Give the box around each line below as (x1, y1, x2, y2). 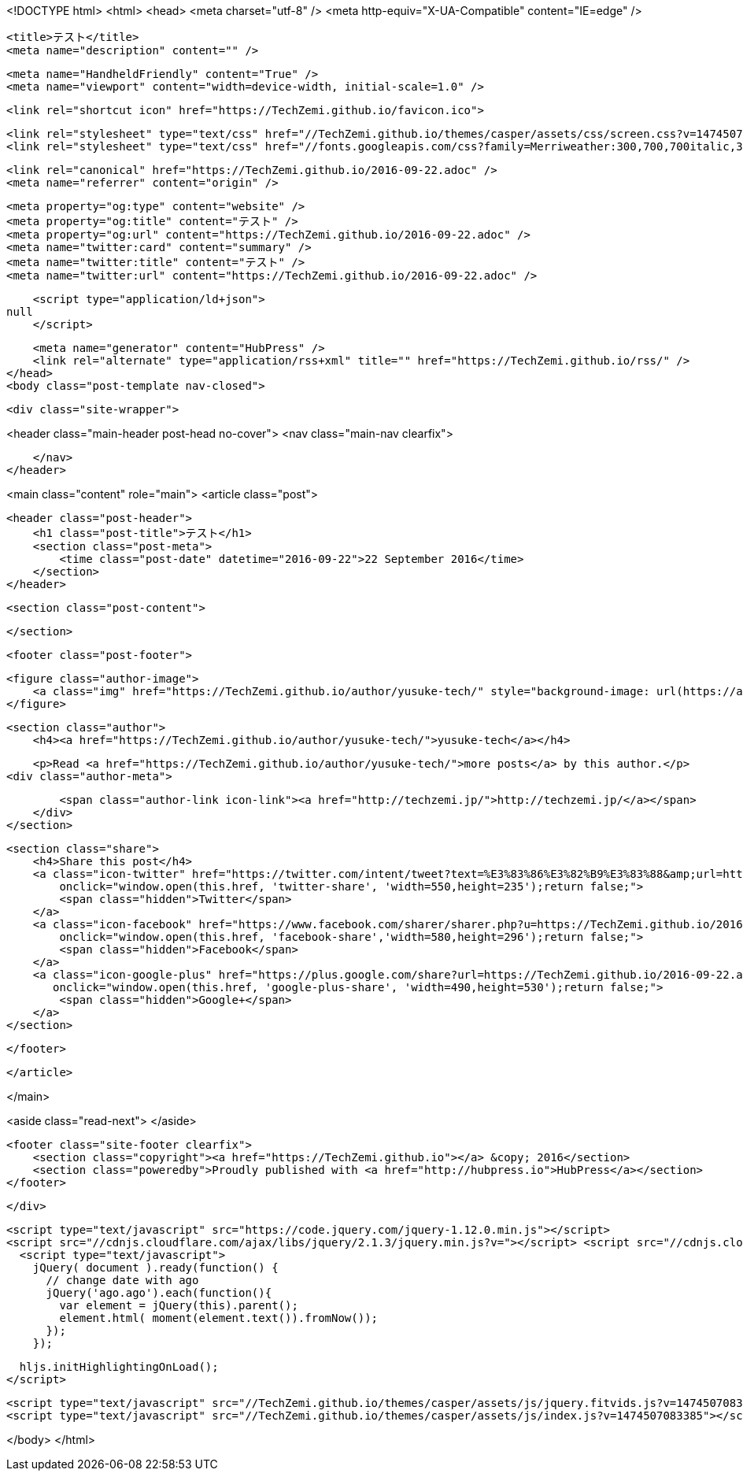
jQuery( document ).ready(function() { (32, 1261, 279, 1274)
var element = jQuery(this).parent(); (59, 1299, 298, 1312)
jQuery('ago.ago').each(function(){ (46, 1286, 272, 1299)
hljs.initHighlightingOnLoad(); (19, 1360, 219, 1373)
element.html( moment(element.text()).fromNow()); (59, 1312, 379, 1324)
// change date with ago (46, 1274, 199, 1286)
